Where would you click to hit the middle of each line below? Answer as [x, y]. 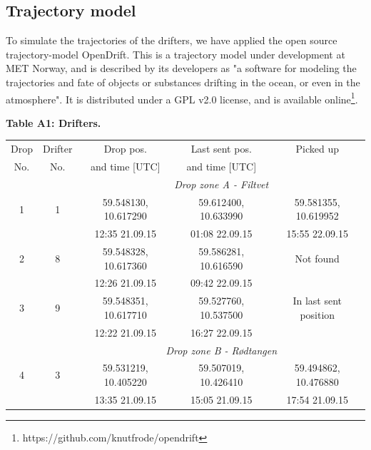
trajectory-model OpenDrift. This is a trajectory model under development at [176, 54]
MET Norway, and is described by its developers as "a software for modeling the [181, 68]
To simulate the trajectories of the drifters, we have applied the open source [172, 40]
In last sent [317, 301]
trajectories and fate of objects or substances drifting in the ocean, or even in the [183, 82]
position [317, 314]
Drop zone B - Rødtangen [222, 350]
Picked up [317, 149]
